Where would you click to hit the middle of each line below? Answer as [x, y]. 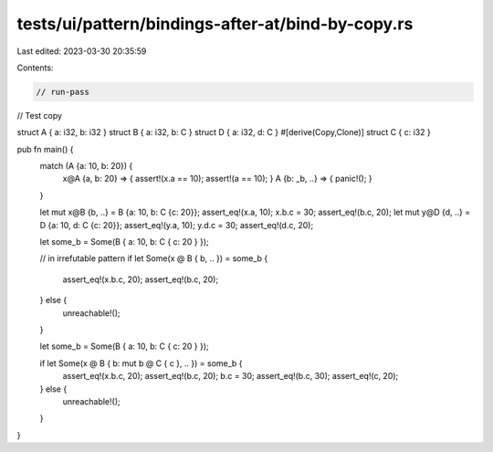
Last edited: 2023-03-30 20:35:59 [82, 51]
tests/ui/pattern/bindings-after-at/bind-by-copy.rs [215, 24]
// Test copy [40, 115]
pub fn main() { [45, 149]
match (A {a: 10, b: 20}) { [86, 166]
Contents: [35, 68]
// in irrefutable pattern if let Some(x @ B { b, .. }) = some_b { [154, 258]
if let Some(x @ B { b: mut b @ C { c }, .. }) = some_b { [141, 363]
